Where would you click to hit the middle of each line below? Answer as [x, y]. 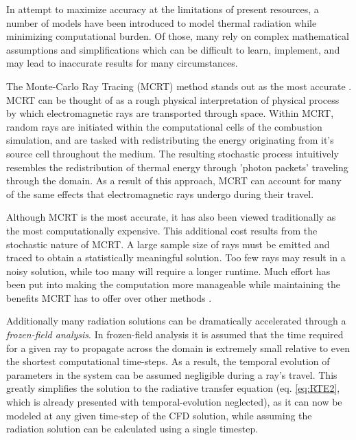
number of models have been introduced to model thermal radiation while [162, 22]
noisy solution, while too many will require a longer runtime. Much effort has [168, 271]
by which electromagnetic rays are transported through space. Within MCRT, [170, 113]
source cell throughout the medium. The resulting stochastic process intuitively [173, 153]
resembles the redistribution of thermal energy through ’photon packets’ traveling [177, 167]
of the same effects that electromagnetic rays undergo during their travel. [160, 194]
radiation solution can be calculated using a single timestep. [132, 429]
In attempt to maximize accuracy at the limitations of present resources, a [163, 9]
